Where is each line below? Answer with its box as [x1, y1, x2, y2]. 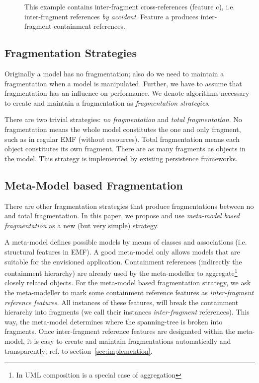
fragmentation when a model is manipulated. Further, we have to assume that [4, 78, 242, 88]
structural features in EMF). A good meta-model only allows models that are [4, 246, 240, 256]
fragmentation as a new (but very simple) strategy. [4, 220, 159, 230]
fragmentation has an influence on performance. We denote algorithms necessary [4, 88, 250, 98]
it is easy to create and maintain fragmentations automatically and [27, 335, 231, 346]
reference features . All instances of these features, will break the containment [4, 297, 239, 307]
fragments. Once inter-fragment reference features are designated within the [4, 326, 235, 336]
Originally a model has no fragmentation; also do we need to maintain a [4, 68, 224, 78]
